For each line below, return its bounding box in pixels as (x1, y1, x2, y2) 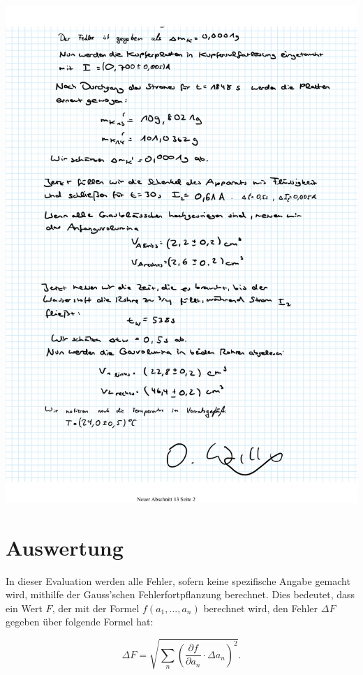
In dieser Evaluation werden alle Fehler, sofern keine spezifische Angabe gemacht (6, 573, 350, 588)
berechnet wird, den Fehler (203, 600, 318, 615)
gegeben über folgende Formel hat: (6, 614, 154, 629)
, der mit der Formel (52, 600, 140, 615)
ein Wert (6, 600, 43, 615)
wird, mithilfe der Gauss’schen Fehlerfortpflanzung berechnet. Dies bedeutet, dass (6, 587, 355, 602)
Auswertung (6, 533, 124, 561)
